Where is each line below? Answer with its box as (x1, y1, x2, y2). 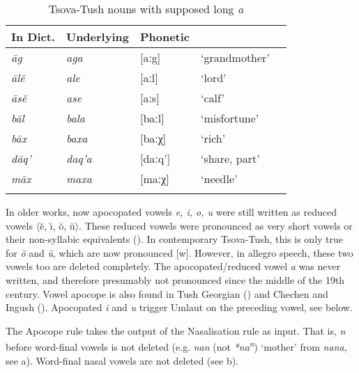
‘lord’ (201, 70, 227, 86)
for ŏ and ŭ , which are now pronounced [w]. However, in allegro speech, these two (6, 245, 353, 260)
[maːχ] (139, 170, 169, 186)
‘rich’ (201, 130, 226, 146)
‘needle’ (201, 170, 238, 186)
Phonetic (139, 29, 190, 45)
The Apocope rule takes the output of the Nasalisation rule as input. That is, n (6, 323, 346, 338)
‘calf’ (201, 90, 224, 106)
